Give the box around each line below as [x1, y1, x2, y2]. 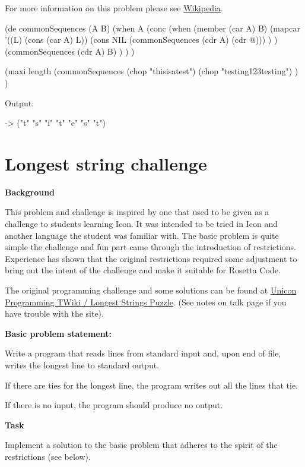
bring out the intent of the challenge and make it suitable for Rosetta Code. [5, 264, 281, 276]
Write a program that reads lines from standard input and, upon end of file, [5, 347, 281, 359]
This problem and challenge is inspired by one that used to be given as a [5, 206, 269, 218]
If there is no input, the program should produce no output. [5, 399, 223, 411]
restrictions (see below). [5, 450, 91, 462]
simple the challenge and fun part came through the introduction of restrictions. [5, 241, 296, 253]
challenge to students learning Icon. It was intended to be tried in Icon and [5, 217, 278, 230]
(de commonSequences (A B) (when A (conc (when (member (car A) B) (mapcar [5, 21, 300, 34]
